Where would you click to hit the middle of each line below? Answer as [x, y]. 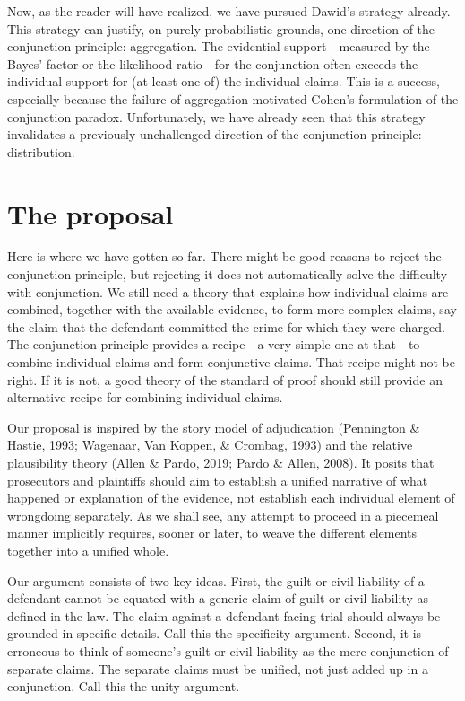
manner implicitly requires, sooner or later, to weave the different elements [212, 533]
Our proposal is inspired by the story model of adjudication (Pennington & [214, 427]
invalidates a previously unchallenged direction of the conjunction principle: [215, 134]
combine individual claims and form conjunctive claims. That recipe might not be [231, 362]
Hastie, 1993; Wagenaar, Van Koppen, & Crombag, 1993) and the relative [210, 445]
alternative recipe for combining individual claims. [145, 397]
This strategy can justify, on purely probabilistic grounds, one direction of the [221, 28]
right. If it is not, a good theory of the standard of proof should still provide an [225, 379]
